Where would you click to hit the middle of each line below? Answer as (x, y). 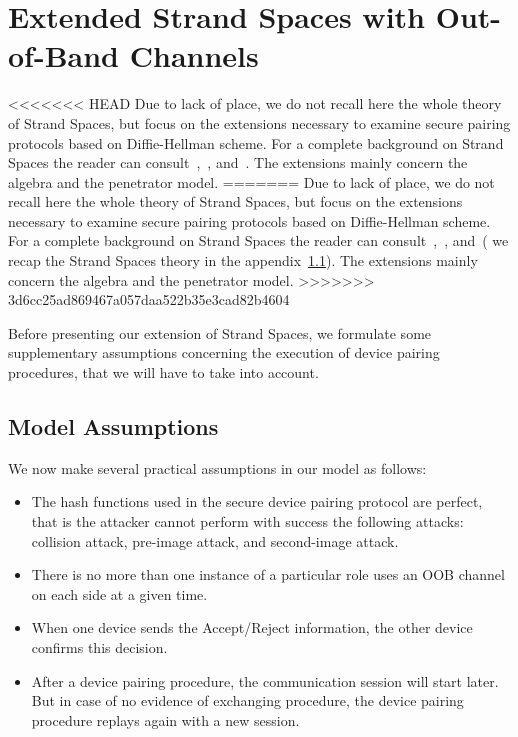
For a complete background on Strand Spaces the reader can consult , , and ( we (258, 240)
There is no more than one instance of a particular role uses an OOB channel (268, 574)
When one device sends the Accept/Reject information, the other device (252, 627)
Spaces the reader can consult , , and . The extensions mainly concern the (238, 162)
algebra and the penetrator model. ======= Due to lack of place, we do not (251, 181)
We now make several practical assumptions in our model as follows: (217, 467)
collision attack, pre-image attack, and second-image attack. (215, 540)
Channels (194, 55)
